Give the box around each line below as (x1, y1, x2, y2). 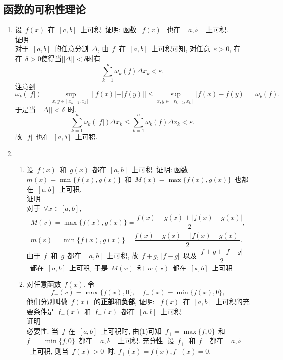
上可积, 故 (107, 250, 139, 261)
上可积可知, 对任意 (151, 44, 211, 54)
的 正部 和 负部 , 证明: (93, 296, 155, 307)
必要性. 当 (26, 325, 59, 336)
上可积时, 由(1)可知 (101, 325, 162, 336)
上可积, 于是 (69, 262, 108, 272)
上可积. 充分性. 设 (118, 336, 174, 346)
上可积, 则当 (30, 345, 69, 356)
